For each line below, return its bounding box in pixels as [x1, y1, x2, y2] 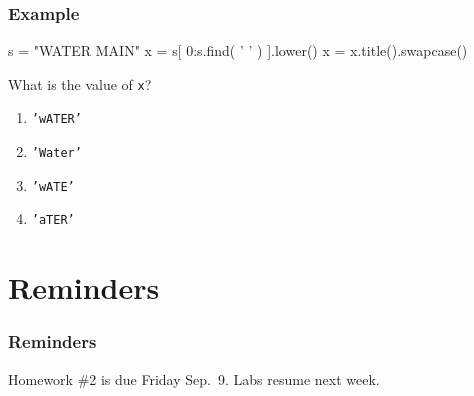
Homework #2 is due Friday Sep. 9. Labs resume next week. [8, 368, 380, 389]
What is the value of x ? [8, 73, 152, 94]
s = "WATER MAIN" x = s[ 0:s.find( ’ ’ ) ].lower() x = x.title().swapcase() [8, 40, 468, 61]
